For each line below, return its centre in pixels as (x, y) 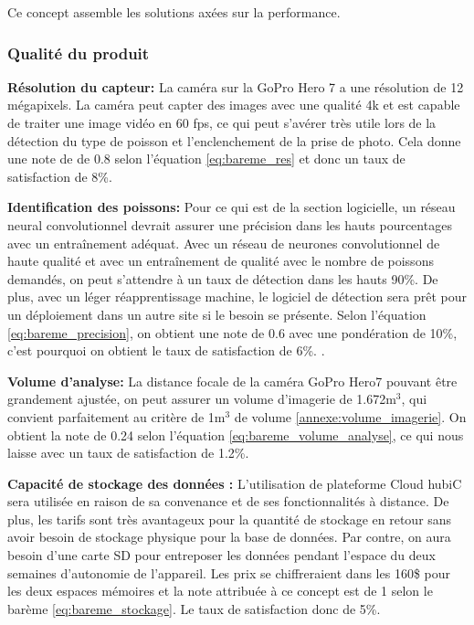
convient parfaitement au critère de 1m (116, 416)
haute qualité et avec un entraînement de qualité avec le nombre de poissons (221, 261)
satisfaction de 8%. (60, 176)
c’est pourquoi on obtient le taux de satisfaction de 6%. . (166, 350)
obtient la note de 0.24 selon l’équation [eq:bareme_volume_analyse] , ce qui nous (236, 434)
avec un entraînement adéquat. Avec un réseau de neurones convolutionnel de (224, 243)
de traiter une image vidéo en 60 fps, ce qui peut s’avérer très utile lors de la (222, 122)
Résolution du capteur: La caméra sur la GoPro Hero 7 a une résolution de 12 (236, 86)
